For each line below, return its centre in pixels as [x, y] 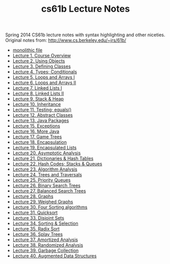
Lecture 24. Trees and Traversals [47, 175]
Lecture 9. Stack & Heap [38, 99]
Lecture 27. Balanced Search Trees [49, 191]
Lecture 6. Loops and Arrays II [44, 83]
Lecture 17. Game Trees [37, 137]
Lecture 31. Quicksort [35, 213]
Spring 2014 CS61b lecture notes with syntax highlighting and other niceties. [85, 35]
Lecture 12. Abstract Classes [42, 115]
